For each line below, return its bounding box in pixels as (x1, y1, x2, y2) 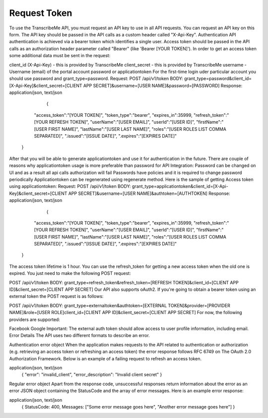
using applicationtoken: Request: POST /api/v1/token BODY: (9, 183, 131, 189)
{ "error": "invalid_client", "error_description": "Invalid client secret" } (21, 372, 162, 378)
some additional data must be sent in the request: (9, 53, 111, 59)
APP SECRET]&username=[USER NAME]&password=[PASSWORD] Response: (83, 83, 243, 88)
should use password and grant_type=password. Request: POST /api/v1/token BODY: (9, 76, 184, 82)
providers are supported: (9, 316, 61, 323)
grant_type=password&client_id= (184, 76, 252, 82)
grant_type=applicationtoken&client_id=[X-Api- (132, 183, 228, 189)
